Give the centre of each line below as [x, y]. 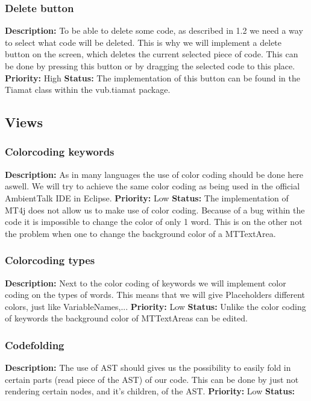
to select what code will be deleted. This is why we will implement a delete [143, 42]
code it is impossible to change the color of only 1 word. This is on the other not [154, 222]
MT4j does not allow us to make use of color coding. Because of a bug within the [155, 210]
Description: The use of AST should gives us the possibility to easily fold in [148, 368]
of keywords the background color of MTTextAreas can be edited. [126, 318]
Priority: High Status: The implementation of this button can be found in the [152, 77]
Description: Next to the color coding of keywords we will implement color [146, 283]
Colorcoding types [50, 260]
